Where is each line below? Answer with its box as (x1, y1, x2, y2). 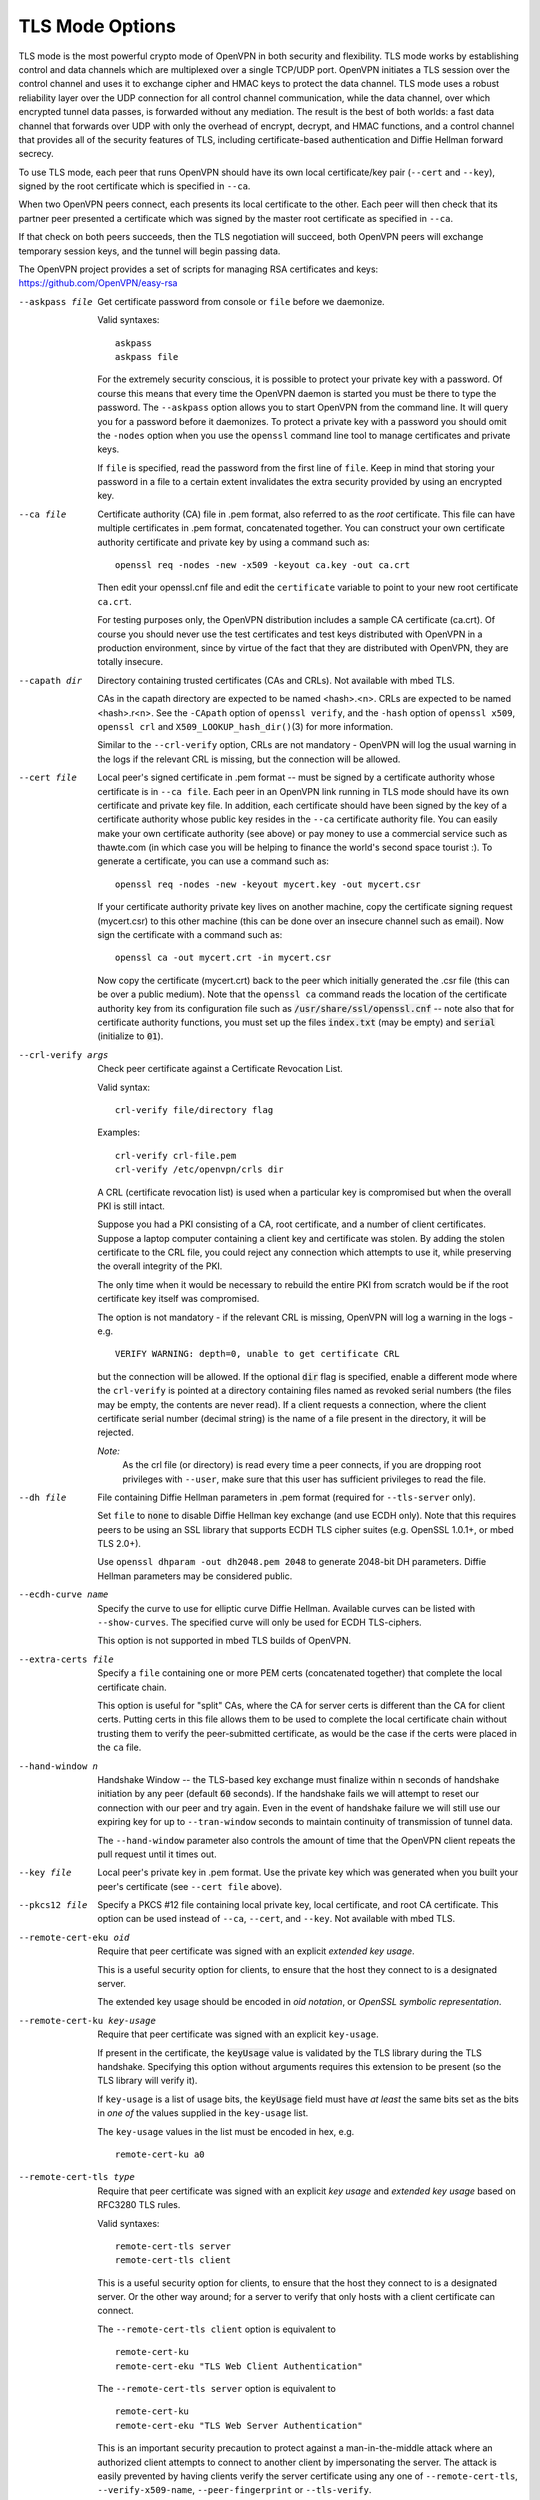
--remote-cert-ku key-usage (18, 2015, 157, 2026)
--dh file (18, 1491, 67, 1503)
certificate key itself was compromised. (97, 1293, 260, 1305)
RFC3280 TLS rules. (97, 2199, 181, 2211)
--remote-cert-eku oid (18, 1931, 130, 1943)
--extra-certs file (18, 1653, 114, 1665)
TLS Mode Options (18, 15, 177, 37)
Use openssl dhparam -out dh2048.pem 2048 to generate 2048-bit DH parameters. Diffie (97, 1556, 487, 1568)
